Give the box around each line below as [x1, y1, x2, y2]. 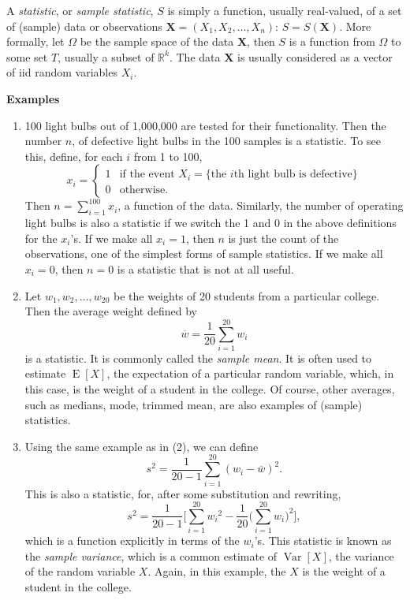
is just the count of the [228, 229, 339, 246]
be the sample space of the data [80, 33, 234, 50]
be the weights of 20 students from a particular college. [114, 287, 380, 304]
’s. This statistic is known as [254, 532, 392, 549]
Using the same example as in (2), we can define [24, 438, 259, 454]
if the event [119, 169, 175, 181]
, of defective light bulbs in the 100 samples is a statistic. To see [72, 132, 381, 149]
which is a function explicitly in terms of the [24, 532, 240, 549]
